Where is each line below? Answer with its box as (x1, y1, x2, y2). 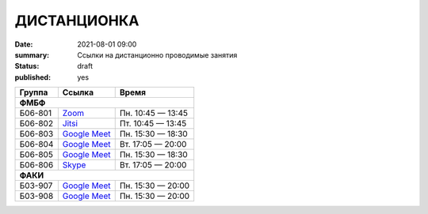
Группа (19, 87, 48, 98)
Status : (14, 62, 40, 71)
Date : (14, 39, 33, 49)
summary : (14, 50, 50, 59)
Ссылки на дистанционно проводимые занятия (77, 50, 238, 59)
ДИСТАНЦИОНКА (14, 12, 139, 29)
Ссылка (62, 87, 94, 98)
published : (14, 72, 52, 82)
